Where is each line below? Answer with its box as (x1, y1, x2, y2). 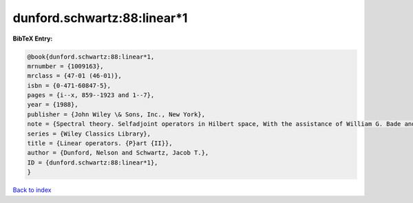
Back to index (12, 186, 52, 194)
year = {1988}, (27, 100, 78, 109)
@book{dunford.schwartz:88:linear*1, (27, 52, 155, 61)
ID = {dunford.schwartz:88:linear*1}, (27, 158, 158, 167)
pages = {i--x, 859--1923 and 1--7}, (27, 92, 155, 99)
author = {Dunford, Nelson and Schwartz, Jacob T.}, (27, 149, 209, 157)
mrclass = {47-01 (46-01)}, (27, 72, 122, 80)
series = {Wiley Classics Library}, (27, 129, 151, 138)
